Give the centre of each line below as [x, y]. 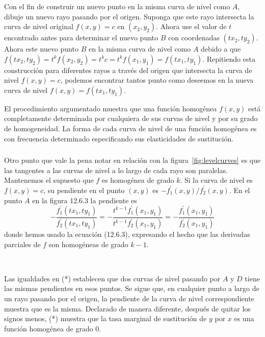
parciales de [22, 244]
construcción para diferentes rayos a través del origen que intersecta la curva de [128, 70]
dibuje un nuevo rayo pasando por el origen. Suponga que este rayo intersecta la [129, 16]
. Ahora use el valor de [191, 26]
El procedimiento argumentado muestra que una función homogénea [111, 108]
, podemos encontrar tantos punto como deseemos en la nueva [157, 80]
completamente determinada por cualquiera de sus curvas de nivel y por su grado [131, 118]
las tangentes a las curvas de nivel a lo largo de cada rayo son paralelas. [116, 170]
